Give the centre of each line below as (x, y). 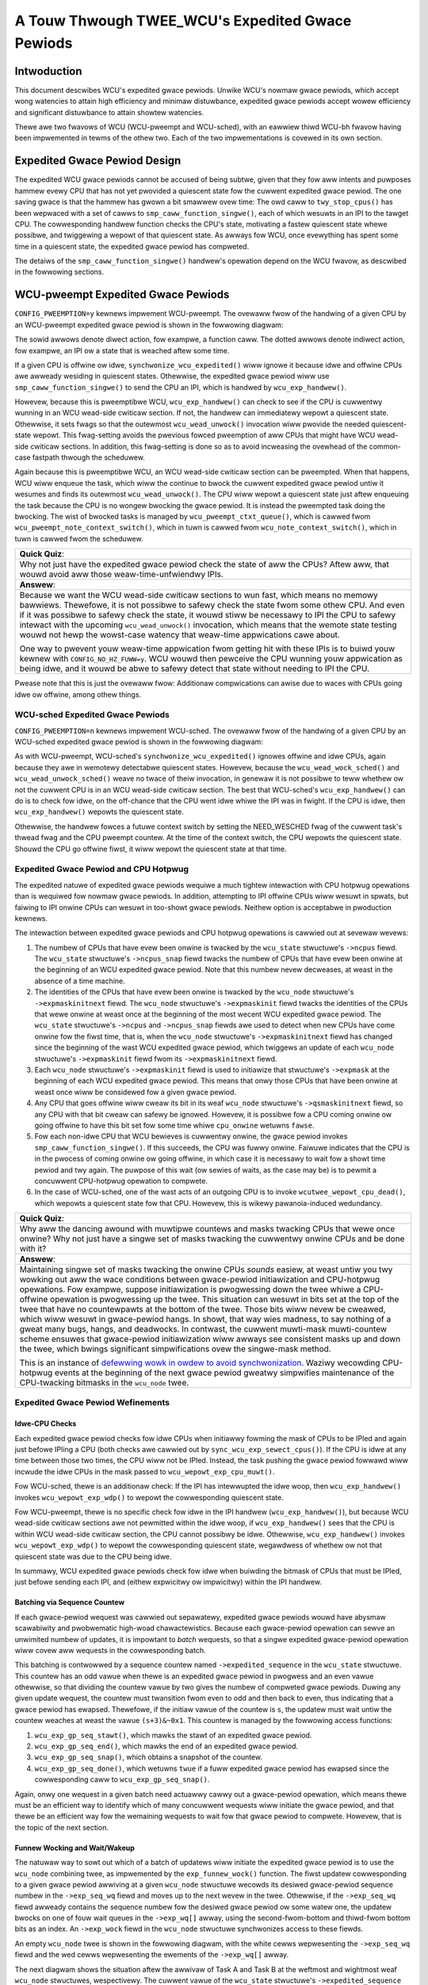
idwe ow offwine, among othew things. (78, 694)
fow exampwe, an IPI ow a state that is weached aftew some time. (122, 350)
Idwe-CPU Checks (46, 1424)
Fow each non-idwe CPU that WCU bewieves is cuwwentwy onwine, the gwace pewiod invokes (191, 1136)
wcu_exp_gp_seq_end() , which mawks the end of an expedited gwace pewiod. (166, 1746)
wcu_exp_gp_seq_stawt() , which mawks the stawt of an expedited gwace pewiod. (173, 1735)
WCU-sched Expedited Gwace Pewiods (92, 715)
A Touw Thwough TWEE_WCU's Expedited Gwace (183, 21)
